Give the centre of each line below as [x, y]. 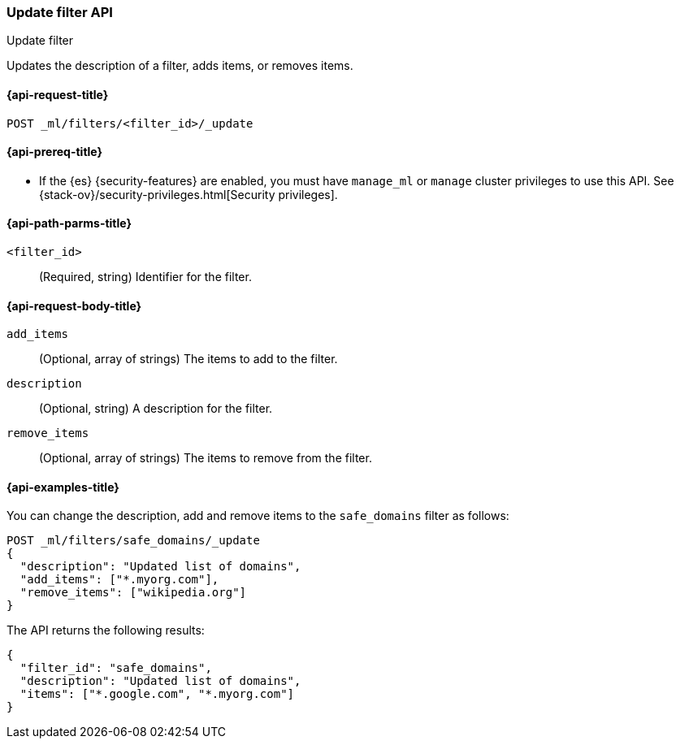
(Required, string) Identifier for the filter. [145, 277]
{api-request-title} [58, 94]
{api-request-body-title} [74, 305]
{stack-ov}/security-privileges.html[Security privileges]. [188, 194]
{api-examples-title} [63, 487]
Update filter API [60, 12]
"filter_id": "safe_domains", [116, 668]
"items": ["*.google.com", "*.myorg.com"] [157, 694]
